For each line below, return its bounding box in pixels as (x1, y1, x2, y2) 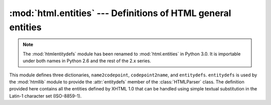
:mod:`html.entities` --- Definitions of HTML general (9, 8, 231, 19)
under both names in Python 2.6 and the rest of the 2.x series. (23, 58, 152, 64)
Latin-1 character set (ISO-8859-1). (9, 93, 82, 99)
